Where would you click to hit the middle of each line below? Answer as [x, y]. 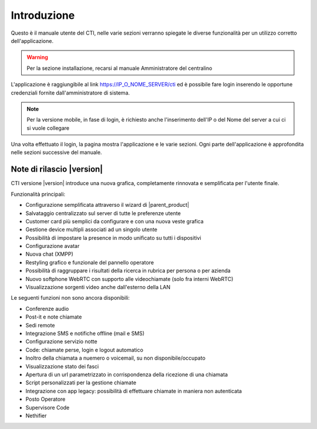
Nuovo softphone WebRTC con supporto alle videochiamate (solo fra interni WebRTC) [129, 279]
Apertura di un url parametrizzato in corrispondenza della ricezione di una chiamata [127, 374]
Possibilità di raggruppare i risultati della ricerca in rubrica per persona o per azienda [128, 271]
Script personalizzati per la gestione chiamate [81, 383]
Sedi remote [40, 325]
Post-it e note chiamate [54, 317]
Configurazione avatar [53, 246]
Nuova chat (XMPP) [49, 254]
